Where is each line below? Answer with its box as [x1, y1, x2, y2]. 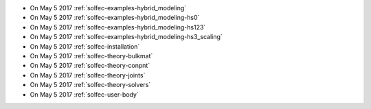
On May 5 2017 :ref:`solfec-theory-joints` [30, 71, 146, 79]
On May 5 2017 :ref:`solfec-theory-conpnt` [30, 62, 150, 70]
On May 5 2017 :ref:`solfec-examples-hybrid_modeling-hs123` [30, 23, 206, 31]
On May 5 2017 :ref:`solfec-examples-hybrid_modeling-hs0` [30, 14, 200, 22]
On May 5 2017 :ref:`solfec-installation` [30, 42, 140, 51]
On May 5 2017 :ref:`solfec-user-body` [30, 90, 139, 99]
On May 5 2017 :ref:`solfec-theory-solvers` [30, 81, 151, 89]
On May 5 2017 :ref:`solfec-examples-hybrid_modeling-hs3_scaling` [30, 33, 223, 41]
